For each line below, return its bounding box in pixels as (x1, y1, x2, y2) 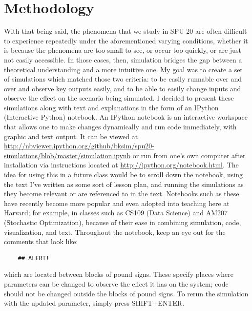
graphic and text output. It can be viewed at (4, 131, 138, 141)
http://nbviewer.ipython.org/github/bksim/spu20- (4, 141, 154, 151)
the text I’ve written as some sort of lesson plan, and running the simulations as (4, 179, 244, 189)
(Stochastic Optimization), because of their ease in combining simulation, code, (4, 217, 241, 227)
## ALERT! (18, 254, 50, 262)
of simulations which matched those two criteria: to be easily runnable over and (4, 74, 242, 84)
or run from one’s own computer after (132, 150, 246, 160)
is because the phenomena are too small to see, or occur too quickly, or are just (4, 45, 241, 55)
